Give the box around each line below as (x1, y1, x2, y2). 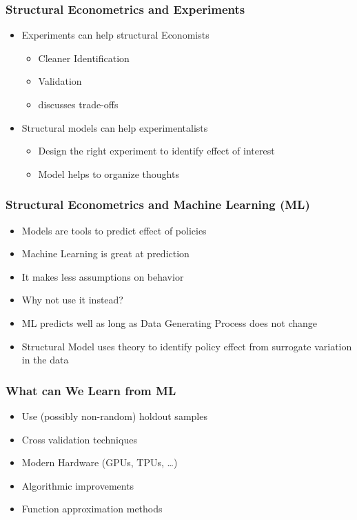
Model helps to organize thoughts (38, 166, 179, 181)
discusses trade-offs (38, 97, 119, 111)
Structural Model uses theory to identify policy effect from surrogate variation (21, 339, 352, 353)
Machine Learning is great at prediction (21, 246, 190, 261)
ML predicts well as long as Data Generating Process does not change (21, 315, 318, 330)
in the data (21, 352, 69, 367)
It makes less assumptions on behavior (21, 269, 184, 283)
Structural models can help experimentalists (21, 120, 208, 134)
